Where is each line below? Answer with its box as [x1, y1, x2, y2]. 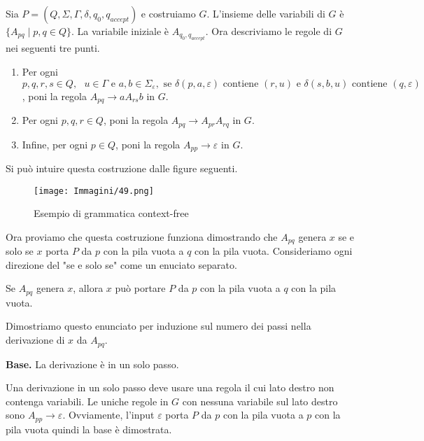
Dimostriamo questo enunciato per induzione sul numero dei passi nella [6, 318, 311, 333]
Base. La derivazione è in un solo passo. [6, 356, 179, 371]
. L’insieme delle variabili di [206, 6, 325, 20]
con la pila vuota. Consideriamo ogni [195, 244, 353, 258]
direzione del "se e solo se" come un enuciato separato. [6, 257, 237, 272]
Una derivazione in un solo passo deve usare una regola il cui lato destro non [6, 380, 334, 395]
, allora [73, 281, 104, 295]
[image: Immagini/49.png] [34, 185, 154, 196]
